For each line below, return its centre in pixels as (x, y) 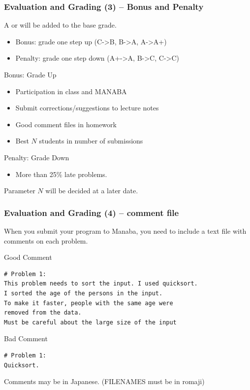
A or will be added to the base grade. (60, 25)
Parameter (20, 191)
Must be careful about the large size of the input (90, 322)
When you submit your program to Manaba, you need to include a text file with (125, 230)
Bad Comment (26, 338)
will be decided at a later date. (92, 191)
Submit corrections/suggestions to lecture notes (87, 108)
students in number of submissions (91, 141)
